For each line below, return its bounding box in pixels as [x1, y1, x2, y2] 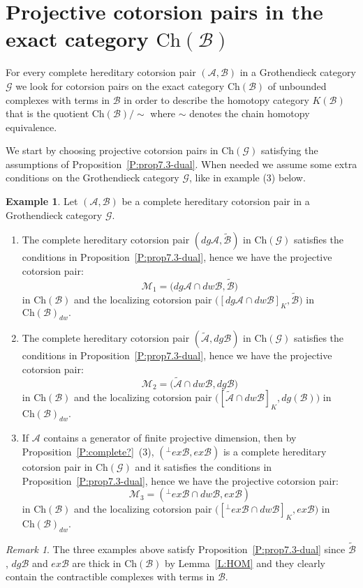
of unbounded [267, 78, 327, 93]
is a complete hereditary [223, 444, 327, 459]
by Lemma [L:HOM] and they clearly [165, 555, 326, 570]
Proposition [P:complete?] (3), [22, 444, 154, 459]
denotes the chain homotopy [189, 106, 310, 121]
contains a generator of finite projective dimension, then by [43, 430, 297, 445]
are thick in [72, 555, 121, 570]
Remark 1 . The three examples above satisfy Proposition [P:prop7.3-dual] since [6, 542, 346, 557]
